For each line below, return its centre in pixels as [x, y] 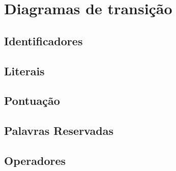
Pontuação [32, 101]
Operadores [35, 160]
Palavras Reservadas [59, 131]
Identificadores [43, 40]
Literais [24, 70]
